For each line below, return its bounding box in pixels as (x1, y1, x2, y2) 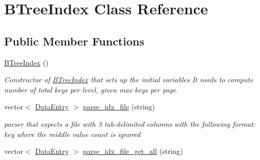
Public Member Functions (4, 33, 144, 49)
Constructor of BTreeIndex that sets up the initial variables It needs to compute (4, 74, 253, 85)
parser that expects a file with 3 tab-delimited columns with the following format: (4, 118, 256, 129)
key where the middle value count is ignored (4, 128, 141, 139)
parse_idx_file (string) (83, 101, 155, 112)
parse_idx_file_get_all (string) (83, 146, 183, 156)
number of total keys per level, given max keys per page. (4, 84, 179, 95)
